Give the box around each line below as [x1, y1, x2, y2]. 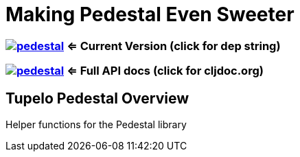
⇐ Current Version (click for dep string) [67, 38, 281, 53]
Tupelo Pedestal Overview [5, 89, 189, 107]
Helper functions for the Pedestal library [5, 118, 187, 130]
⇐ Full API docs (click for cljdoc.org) [67, 64, 264, 78]
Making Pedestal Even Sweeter [5, 3, 295, 26]
